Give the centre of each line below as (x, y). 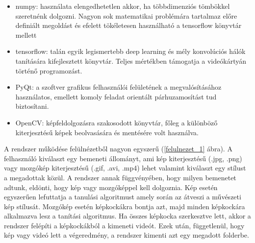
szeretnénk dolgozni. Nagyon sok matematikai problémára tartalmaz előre (126, 15)
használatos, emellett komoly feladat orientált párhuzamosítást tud (116, 96)
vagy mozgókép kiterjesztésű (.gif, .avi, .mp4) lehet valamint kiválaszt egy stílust (125, 168)
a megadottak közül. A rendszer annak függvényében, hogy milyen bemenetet (120, 177)
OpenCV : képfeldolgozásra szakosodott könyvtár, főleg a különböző (116, 122)
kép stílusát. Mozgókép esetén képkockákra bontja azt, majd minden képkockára (125, 206)
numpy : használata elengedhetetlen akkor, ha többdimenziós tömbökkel (123, 6)
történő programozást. (49, 70)
